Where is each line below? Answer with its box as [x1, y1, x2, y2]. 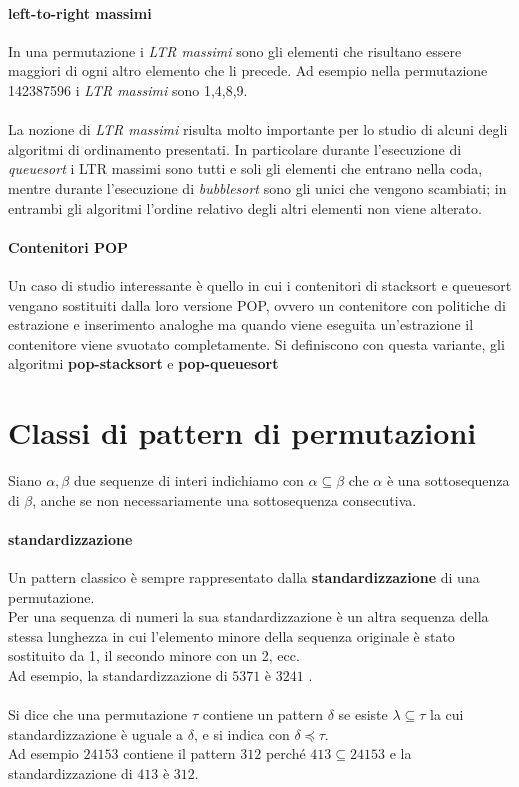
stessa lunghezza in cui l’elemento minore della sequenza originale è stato [8, 625, 455, 646]
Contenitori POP [8, 236, 129, 257]
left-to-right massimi [8, 2, 152, 23]
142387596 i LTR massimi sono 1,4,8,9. [8, 79, 248, 100]
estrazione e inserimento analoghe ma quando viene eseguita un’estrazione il [8, 314, 474, 335]
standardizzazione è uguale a [8, 723, 184, 744]
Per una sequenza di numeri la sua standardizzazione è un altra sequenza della [8, 606, 489, 627]
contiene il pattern [123, 743, 236, 764]
